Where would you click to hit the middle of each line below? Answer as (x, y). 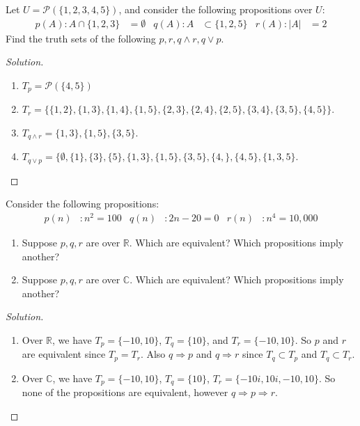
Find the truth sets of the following (81, 38)
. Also (153, 354)
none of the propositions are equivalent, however (125, 392)
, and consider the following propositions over (216, 9)
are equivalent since (64, 354)
